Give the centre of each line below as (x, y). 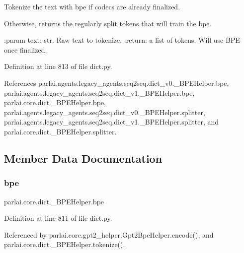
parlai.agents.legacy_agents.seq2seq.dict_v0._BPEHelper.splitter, (105, 112)
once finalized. (26, 49)
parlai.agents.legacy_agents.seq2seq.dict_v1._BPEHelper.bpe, (99, 93)
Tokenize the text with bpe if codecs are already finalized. (92, 6)
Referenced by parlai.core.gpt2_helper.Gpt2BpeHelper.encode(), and (109, 234)
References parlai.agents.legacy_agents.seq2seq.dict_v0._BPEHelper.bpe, (117, 83)
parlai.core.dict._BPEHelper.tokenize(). (65, 244)
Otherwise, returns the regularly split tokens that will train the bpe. (108, 23)
